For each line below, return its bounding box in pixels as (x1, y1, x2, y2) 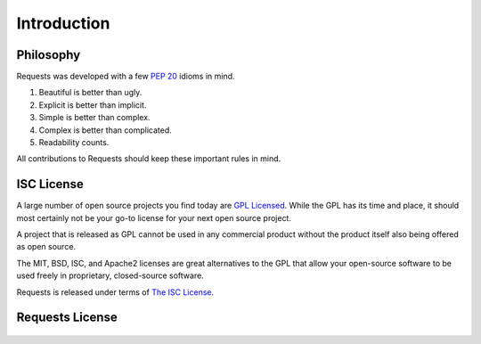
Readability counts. (38, 137, 110, 148)
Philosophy (16, 47, 81, 62)
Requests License (16, 310, 118, 325)
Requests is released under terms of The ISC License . (16, 286, 215, 298)
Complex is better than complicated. (38, 125, 173, 135)
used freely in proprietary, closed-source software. (16, 270, 204, 281)
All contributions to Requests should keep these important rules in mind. (16, 153, 281, 164)
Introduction (16, 13, 110, 33)
